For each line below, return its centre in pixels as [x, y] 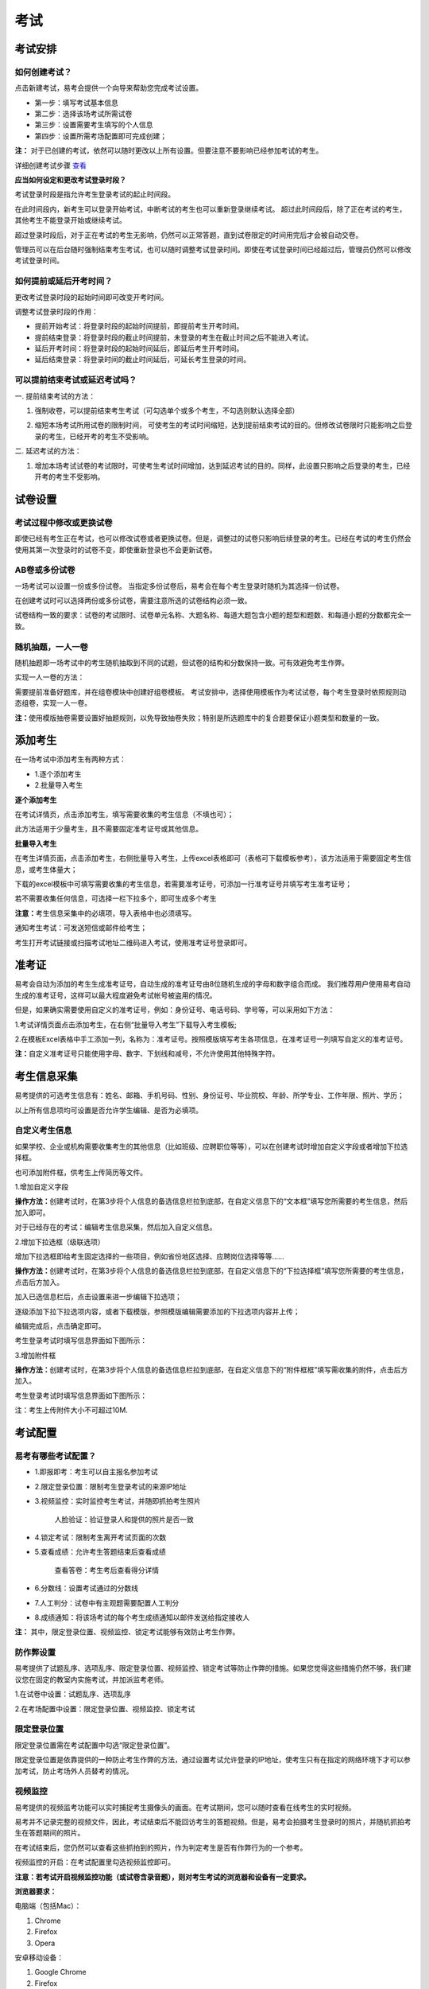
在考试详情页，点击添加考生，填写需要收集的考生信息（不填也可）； [124, 814]
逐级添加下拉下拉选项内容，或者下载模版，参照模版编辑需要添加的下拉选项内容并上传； [157, 1311]
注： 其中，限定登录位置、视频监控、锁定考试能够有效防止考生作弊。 [127, 1632]
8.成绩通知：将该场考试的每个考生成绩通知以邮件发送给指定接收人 [142, 1617]
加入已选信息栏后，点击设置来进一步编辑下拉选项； [98, 1297]
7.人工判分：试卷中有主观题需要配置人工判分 [107, 1602]
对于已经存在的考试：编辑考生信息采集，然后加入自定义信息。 [116, 1227]
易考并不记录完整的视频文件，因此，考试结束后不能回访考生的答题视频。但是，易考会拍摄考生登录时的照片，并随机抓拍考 [213, 1822]
